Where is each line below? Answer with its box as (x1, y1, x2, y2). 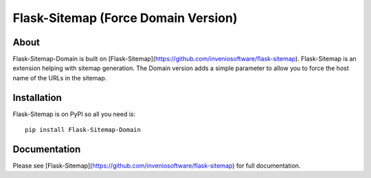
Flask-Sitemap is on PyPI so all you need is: (12, 110, 136, 118)
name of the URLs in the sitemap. (12, 74, 107, 82)
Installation (12, 91, 62, 103)
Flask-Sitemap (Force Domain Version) (12, 10, 238, 25)
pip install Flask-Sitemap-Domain (25, 126, 141, 134)
